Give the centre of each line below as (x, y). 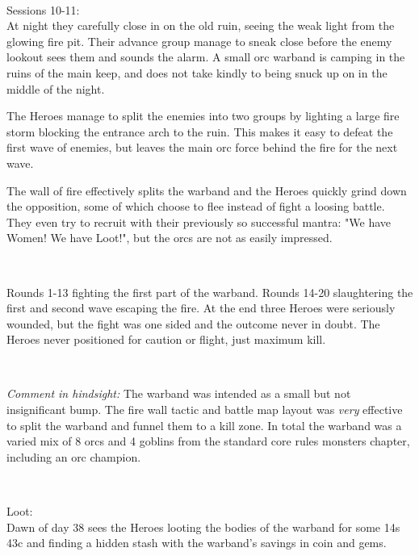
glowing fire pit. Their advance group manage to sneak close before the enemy (199, 41)
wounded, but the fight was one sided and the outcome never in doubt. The (193, 323)
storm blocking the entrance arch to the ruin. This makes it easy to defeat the (200, 131)
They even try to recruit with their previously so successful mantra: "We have (199, 222)
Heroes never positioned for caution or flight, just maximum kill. (166, 339)
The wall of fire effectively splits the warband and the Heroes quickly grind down (207, 190)
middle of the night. (56, 88)
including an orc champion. (74, 456)
